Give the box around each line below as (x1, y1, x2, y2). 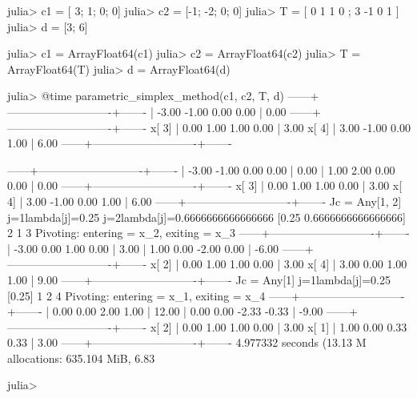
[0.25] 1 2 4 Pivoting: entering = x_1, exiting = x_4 (7, 287, 266, 304)
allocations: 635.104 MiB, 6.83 (7, 349, 155, 366)
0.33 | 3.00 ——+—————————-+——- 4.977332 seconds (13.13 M (7, 334, 367, 351)
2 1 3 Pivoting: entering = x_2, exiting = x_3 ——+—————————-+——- (7, 224, 410, 241)
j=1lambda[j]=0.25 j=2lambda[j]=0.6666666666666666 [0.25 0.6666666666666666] (7, 208, 406, 225)
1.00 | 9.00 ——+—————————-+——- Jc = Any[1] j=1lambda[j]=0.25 (7, 271, 391, 287)
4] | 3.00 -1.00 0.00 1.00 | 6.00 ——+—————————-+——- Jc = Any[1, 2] (7, 192, 402, 209)
